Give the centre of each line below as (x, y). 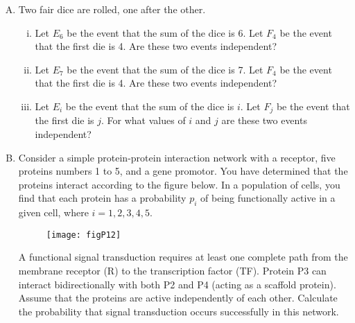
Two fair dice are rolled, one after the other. (112, 9)
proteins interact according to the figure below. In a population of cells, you (179, 184)
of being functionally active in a (268, 198)
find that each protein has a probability (102, 198)
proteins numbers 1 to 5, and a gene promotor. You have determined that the (183, 171)
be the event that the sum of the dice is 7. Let (165, 69)
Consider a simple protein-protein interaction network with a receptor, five (177, 157)
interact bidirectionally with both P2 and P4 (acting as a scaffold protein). (177, 284)
